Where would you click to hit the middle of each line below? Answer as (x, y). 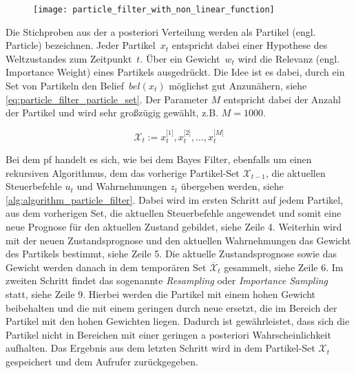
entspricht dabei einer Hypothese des (250, 45)
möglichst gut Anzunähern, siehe (238, 86)
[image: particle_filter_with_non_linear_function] (154, 10)
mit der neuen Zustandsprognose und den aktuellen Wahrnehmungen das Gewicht (178, 240)
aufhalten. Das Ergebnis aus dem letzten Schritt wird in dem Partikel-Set (160, 348)
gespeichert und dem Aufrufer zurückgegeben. (102, 361)
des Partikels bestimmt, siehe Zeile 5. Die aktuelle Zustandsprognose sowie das (171, 254)
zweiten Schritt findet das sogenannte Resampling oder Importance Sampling (167, 280)
